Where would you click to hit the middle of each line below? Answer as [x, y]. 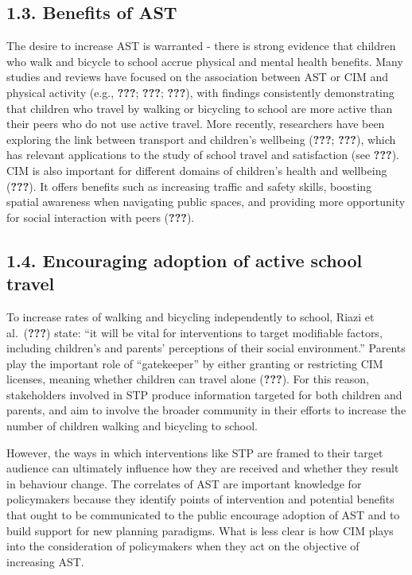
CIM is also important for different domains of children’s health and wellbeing [197, 170]
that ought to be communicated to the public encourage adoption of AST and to [203, 515]
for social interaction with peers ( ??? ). [101, 217]
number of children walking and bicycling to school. [132, 426]
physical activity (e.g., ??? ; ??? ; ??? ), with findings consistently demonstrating [200, 92]
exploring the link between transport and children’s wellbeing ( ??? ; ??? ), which [201, 139]
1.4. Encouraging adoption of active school [185, 260]
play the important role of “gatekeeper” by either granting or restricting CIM [195, 363]
